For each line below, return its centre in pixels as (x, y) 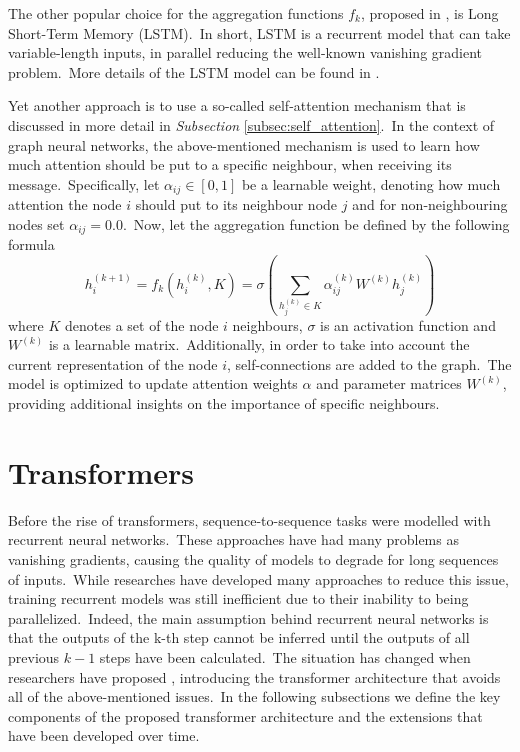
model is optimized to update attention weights (153, 383)
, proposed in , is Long (429, 13)
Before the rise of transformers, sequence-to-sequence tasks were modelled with (249, 519)
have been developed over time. (104, 735)
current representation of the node (113, 363)
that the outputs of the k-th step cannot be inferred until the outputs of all (239, 637)
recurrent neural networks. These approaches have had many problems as (233, 539)
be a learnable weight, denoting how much (371, 183)
